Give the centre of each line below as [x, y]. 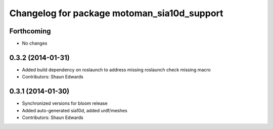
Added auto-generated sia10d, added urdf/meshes [75, 110]
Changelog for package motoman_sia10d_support [116, 13]
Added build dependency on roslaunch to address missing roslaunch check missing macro [116, 70]
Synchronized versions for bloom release [65, 103]
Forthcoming [30, 31]
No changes [35, 44]
